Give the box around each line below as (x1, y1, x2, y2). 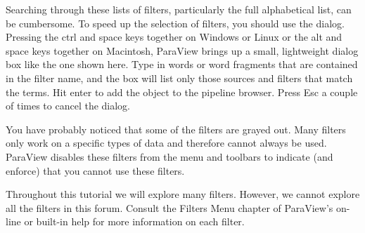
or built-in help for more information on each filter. (24, 214, 245, 229)
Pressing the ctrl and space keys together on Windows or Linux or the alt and (6, 29, 342, 44)
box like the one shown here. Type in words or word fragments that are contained (6, 57, 358, 72)
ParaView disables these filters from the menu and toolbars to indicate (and (6, 149, 333, 164)
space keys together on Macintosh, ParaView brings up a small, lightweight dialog (6, 43, 359, 58)
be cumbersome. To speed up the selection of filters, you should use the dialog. (6, 15, 345, 30)
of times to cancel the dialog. (6, 98, 131, 113)
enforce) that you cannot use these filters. (6, 163, 185, 178)
